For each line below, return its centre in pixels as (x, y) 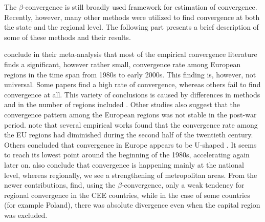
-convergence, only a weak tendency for (183, 185)
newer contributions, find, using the (60, 185)
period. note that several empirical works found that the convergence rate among (131, 124)
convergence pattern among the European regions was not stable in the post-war (130, 114)
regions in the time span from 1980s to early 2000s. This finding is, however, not (130, 74)
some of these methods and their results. (68, 37)
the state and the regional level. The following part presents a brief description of (131, 27)
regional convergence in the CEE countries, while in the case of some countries (127, 195)
